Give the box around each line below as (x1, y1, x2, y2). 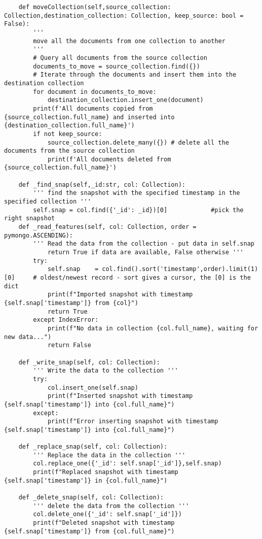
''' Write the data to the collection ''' (33, 367, 178, 375)
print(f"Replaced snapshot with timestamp (33, 468, 178, 476)
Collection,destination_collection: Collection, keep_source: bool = (4, 12, 244, 19)
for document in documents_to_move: (33, 88, 157, 95)
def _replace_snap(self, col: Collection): (18, 443, 168, 451)
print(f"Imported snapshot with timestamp (47, 291, 193, 298)
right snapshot (4, 215, 55, 222)
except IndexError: (33, 316, 99, 324)
